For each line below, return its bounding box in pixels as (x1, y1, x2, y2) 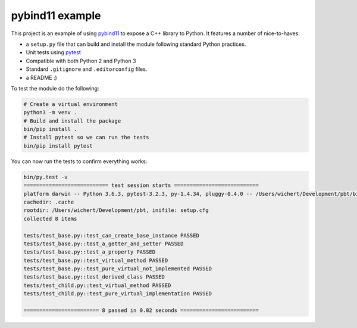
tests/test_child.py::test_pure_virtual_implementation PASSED (23, 290, 212, 297)
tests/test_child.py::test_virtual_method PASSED (23, 282, 171, 289)
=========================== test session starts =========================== (23, 182, 259, 189)
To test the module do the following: (11, 85, 99, 92)
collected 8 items (23, 215, 77, 222)
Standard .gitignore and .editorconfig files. (26, 65, 148, 73)
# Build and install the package (23, 117, 121, 124)
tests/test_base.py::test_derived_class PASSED (23, 274, 165, 280)
